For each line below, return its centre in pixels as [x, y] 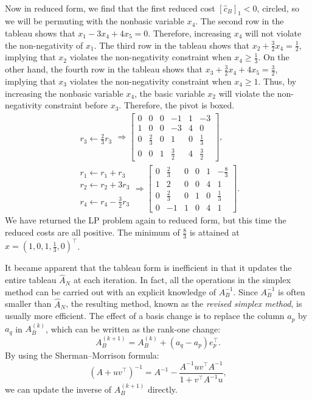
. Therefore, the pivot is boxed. [177, 105]
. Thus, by [277, 81]
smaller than [28, 304]
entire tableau [31, 280]
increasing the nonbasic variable [64, 93]
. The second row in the [240, 21]
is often [292, 291]
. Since [245, 291]
